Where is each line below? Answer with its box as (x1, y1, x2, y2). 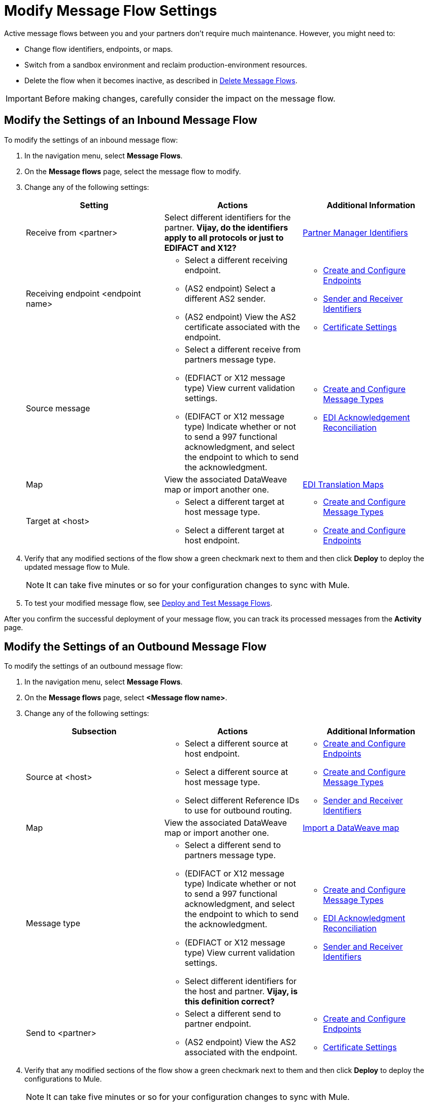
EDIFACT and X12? (164, 242, 237, 253)
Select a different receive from (184, 344, 301, 354)
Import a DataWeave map (303, 823, 400, 833)
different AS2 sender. (184, 293, 266, 304)
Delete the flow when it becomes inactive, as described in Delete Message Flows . (24, 76, 298, 85)
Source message (26, 403, 90, 413)
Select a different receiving (184, 254, 288, 265)
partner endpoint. (184, 1019, 251, 1029)
